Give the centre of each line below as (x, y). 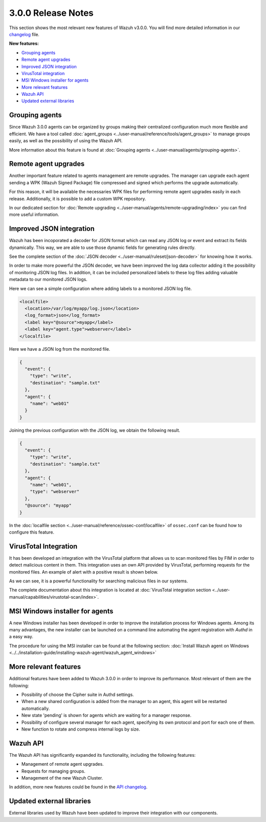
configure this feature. (32, 532)
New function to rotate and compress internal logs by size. (81, 729)
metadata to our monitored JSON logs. (48, 280)
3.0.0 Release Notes (51, 13)
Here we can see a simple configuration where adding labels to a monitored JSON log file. (100, 288)
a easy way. (21, 637)
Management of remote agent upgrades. (63, 764)
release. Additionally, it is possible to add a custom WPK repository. (78, 199)
